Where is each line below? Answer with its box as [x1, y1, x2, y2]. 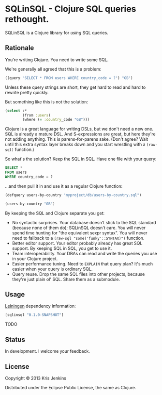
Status [5, 335, 26, 344]
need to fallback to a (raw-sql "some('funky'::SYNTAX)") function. [12, 235, 145, 241]
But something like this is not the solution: [5, 99, 88, 105]
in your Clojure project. [12, 256, 58, 262]
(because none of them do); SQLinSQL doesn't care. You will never [12, 225, 146, 230]
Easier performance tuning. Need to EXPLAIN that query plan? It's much [12, 261, 153, 266]
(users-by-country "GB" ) [5, 201, 55, 206]
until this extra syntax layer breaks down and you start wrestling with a [5, 142, 146, 148]
